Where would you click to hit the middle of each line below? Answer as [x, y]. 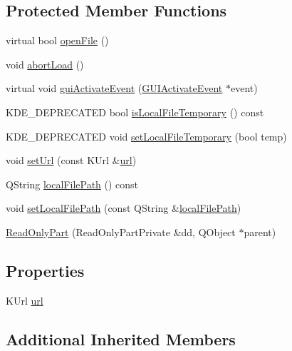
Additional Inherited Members [121, 339]
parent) [260, 232]
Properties [45, 270]
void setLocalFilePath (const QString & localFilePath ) [124, 208]
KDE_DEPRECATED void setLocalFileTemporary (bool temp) [146, 136]
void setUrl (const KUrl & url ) [71, 160]
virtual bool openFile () [57, 40]
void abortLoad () [45, 64]
